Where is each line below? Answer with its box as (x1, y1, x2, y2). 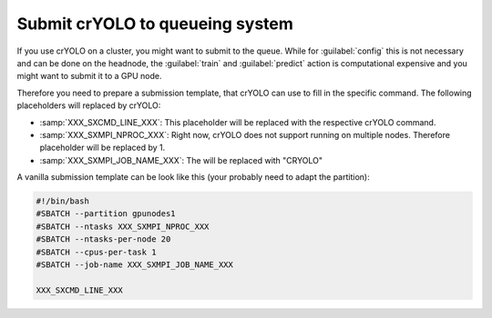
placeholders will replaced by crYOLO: (16, 100, 161, 111)
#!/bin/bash (36, 196, 90, 206)
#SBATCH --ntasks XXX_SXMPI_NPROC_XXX (36, 221, 210, 232)
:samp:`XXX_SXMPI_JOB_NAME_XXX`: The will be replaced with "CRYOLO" (39, 154, 323, 165)
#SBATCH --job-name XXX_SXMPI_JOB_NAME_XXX (36, 260, 234, 270)
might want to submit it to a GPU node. (16, 71, 162, 82)
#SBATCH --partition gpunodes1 (36, 209, 177, 219)
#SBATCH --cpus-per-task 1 (36, 246, 157, 257)
